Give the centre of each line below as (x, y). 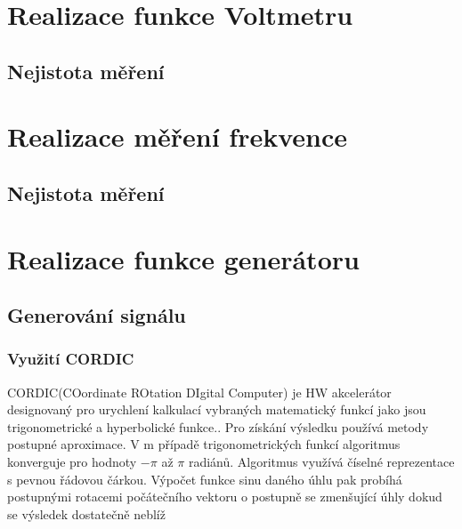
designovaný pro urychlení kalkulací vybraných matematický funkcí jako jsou (217, 409)
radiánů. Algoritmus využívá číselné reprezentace (321, 462)
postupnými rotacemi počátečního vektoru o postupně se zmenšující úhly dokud (225, 497)
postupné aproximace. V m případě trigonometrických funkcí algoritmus (204, 444)
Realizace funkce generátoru (183, 258)
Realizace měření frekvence (178, 136)
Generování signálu (97, 315)
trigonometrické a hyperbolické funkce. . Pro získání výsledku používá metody (218, 426)
